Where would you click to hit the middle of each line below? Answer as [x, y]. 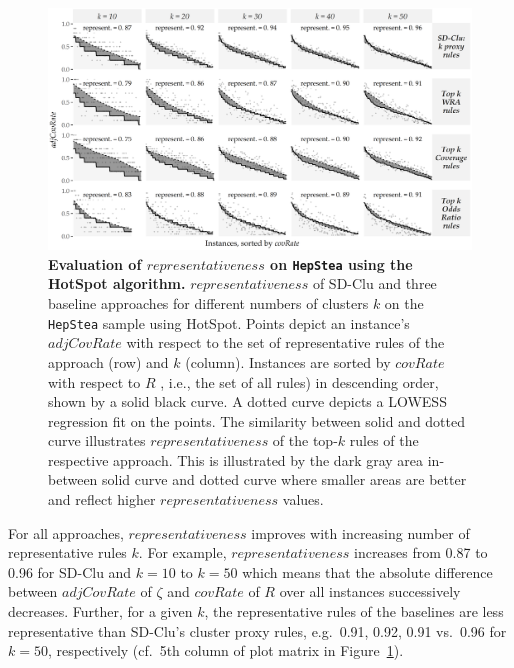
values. [303, 499]
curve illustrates [97, 440]
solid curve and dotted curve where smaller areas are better [284, 479]
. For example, [182, 552]
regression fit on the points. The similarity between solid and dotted [257, 420]
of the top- [305, 440]
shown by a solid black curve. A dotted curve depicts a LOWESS [247, 401]
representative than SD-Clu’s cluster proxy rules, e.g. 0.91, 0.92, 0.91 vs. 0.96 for [257, 630]
